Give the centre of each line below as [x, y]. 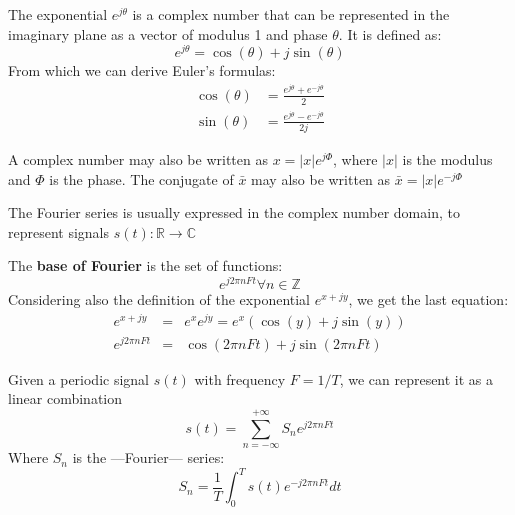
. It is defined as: [390, 33]
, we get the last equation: [428, 299]
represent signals [59, 231]
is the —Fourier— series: [148, 457]
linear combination [65, 398]
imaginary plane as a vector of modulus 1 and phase [168, 33]
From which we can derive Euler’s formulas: [142, 70]
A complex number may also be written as [138, 158]
